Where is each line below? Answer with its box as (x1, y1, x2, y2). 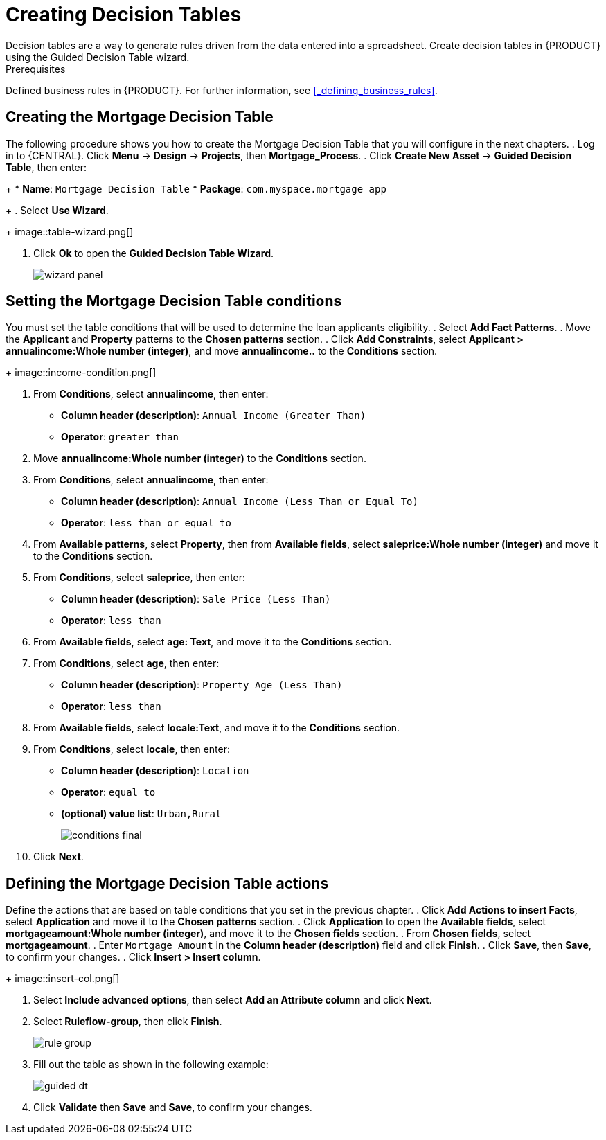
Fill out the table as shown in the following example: (33, 1058, 269, 1071)
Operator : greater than (61, 431, 179, 443)
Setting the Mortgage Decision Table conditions (6, 292, 342, 310)
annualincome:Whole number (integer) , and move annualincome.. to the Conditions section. (6, 345, 438, 357)
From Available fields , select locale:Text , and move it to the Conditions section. (33, 722, 400, 734)
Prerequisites (6, 62, 66, 75)
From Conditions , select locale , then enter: (33, 743, 230, 756)
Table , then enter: (6, 161, 87, 173)
